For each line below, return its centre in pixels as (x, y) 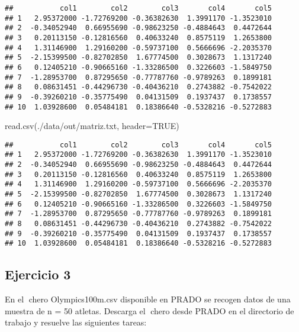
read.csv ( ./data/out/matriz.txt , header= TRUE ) (92, 126)
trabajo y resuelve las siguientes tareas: (76, 322)
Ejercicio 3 (38, 274)
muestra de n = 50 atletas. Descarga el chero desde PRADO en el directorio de (149, 310)
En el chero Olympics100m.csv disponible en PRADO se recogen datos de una (148, 299)
